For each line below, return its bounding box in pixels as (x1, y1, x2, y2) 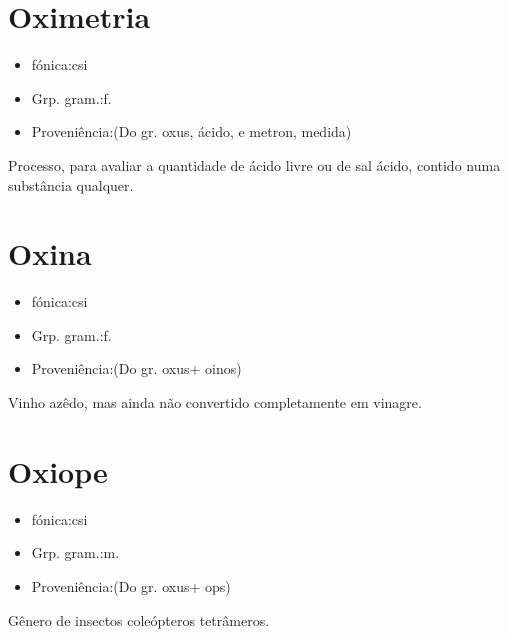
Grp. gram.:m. (31, 542, 120, 563)
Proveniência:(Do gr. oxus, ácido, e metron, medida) (31, 121, 352, 142)
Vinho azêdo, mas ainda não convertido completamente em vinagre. (8, 392, 422, 412)
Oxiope (8, 450, 108, 491)
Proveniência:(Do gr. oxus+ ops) (31, 575, 231, 596)
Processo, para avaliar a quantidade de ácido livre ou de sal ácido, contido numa (8, 154, 501, 175)
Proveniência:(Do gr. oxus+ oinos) (31, 358, 242, 379)
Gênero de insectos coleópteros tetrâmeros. (8, 609, 270, 630)
